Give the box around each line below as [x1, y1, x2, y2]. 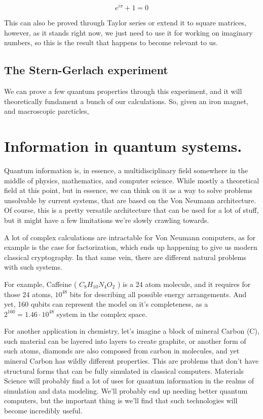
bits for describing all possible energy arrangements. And [69, 288, 247, 299]
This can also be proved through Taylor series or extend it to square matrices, [4, 17, 246, 28]
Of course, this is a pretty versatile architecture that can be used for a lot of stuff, [4, 205, 259, 215]
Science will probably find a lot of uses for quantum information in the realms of [4, 375, 254, 386]
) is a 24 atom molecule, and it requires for [117, 278, 251, 289]
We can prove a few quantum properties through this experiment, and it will [4, 86, 242, 96]
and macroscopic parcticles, [4, 106, 89, 116]
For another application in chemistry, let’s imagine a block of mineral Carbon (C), [4, 326, 259, 336]
